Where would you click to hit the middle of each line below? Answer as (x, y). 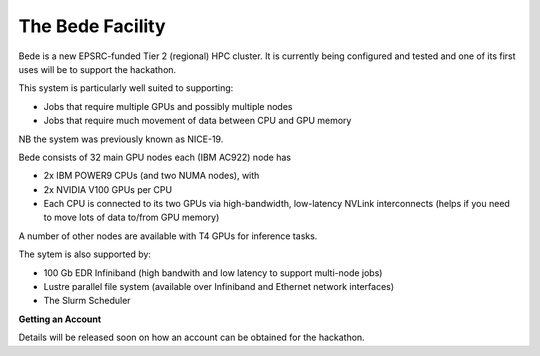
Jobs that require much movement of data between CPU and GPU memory (197, 121)
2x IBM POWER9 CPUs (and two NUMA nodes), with (151, 176)
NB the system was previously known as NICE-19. (121, 139)
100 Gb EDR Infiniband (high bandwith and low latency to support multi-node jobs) (213, 272)
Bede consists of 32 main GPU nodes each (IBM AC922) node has (155, 157)
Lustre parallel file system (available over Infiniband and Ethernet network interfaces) (219, 287)
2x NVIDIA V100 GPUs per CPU (108, 189)
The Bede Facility (92, 26)
